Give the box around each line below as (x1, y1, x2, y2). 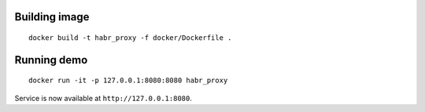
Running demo (14, 53, 88, 67)
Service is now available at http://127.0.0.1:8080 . (14, 93, 192, 103)
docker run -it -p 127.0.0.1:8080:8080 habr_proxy (28, 76, 228, 85)
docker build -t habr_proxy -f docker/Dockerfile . (28, 34, 232, 42)
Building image (14, 10, 90, 23)
